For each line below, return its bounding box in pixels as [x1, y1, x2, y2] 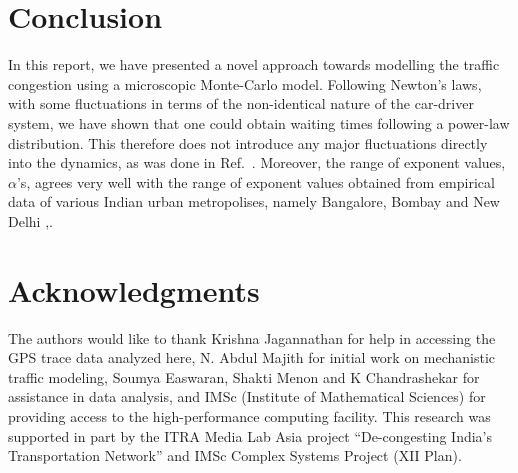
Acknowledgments [8, 269, 260, 310]
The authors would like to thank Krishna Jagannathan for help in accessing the [8, 327, 496, 348]
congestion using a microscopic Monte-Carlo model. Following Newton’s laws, [8, 73, 482, 94]
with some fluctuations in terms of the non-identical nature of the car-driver [8, 93, 474, 114]
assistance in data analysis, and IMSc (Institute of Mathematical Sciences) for [8, 386, 486, 407]
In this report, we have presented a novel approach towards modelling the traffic [8, 54, 500, 75]
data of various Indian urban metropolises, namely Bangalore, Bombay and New [8, 191, 500, 212]
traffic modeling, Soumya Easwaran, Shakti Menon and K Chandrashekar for [8, 366, 480, 387]
